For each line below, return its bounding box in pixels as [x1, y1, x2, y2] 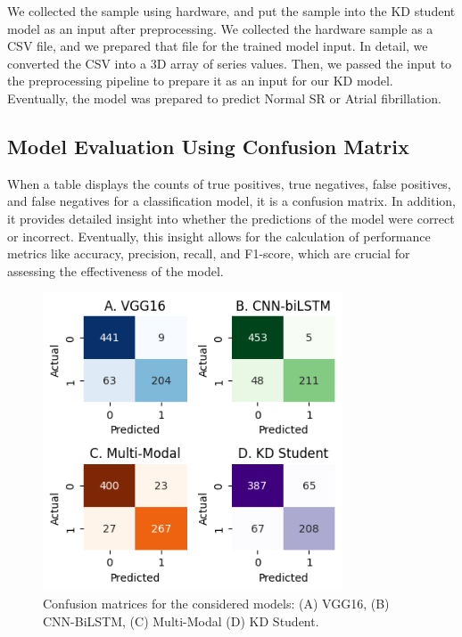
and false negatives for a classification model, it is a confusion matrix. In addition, [7, 192, 457, 210]
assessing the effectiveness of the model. [7, 261, 224, 280]
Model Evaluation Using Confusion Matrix [7, 132, 409, 159]
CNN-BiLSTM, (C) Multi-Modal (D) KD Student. [43, 611, 319, 630]
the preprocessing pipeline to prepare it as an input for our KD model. [7, 71, 393, 90]
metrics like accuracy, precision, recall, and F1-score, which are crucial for [7, 244, 410, 263]
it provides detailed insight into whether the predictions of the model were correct [7, 208, 455, 227]
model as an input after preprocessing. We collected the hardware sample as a [7, 19, 433, 37]
